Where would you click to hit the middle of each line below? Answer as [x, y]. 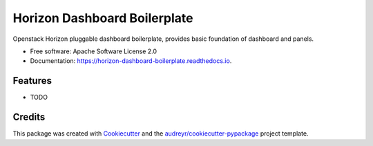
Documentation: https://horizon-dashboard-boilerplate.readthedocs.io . [131, 61]
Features [32, 81]
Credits [29, 117]
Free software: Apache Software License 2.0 [94, 51]
